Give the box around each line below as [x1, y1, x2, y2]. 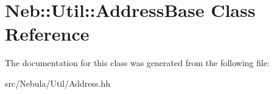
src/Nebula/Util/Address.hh [5, 76, 110, 89]
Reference [5, 21, 90, 46]
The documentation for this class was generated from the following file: [5, 56, 270, 69]
